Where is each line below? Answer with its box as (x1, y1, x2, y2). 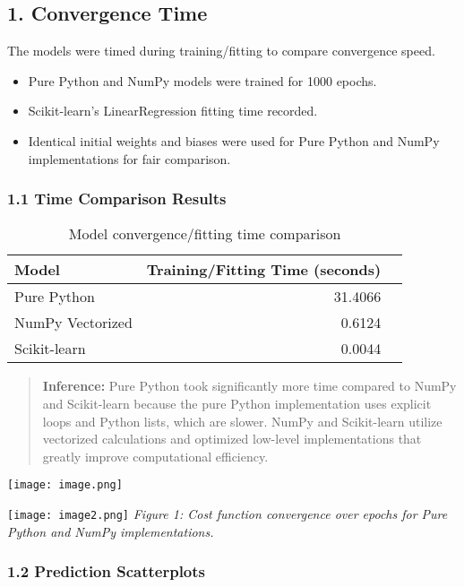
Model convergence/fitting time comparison (68, 223, 341, 245)
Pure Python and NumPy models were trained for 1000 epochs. (28, 71, 377, 90)
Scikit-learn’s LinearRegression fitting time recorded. (28, 101, 318, 120)
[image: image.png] (7, 479, 123, 492)
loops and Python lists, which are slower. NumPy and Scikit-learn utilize (42, 411, 443, 430)
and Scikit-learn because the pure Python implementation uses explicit (42, 393, 432, 412)
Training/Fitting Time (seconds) (146, 259, 382, 281)
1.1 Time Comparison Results (7, 187, 227, 210)
